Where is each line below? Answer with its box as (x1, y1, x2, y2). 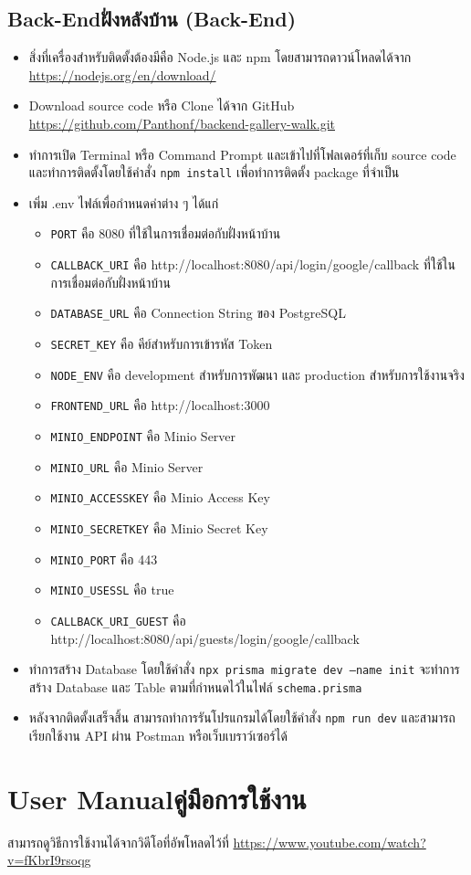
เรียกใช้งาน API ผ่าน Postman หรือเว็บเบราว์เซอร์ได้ (28, 726, 288, 745)
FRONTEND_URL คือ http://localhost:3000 (50, 395, 270, 415)
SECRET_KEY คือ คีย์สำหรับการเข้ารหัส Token (50, 333, 273, 353)
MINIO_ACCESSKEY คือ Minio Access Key (50, 488, 270, 507)
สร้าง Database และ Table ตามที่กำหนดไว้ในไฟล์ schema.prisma (28, 677, 362, 696)
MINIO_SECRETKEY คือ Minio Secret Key (50, 518, 268, 537)
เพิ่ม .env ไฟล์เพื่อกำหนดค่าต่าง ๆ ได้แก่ (28, 193, 219, 212)
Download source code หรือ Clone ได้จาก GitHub (28, 96, 295, 115)
